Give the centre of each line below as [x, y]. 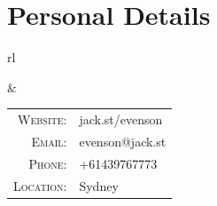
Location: [40, 185]
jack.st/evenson [121, 119]
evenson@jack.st [123, 141]
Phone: [48, 163]
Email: [49, 141]
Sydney [99, 185]
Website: [43, 119]
